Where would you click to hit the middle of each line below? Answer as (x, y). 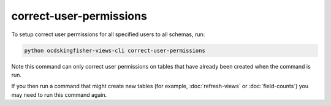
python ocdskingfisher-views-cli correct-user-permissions (115, 50)
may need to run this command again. (59, 94)
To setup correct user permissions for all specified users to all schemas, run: (108, 34)
